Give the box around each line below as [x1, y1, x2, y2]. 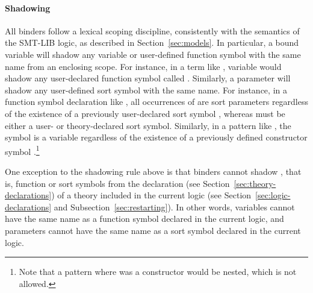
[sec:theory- [234, 177, 276, 189]
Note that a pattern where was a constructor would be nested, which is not [19, 265, 297, 278]
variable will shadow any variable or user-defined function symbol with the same [5, 48, 301, 60]
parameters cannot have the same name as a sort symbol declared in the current [5, 224, 301, 236]
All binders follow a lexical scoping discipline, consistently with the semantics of [5, 24, 300, 37]
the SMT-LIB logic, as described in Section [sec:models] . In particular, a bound [5, 36, 299, 49]
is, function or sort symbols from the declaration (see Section [5, 177, 230, 189]
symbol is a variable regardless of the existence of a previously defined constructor [5, 131, 308, 143]
